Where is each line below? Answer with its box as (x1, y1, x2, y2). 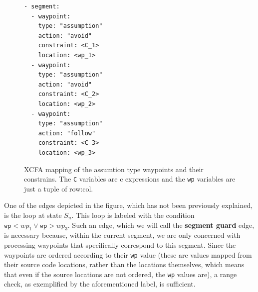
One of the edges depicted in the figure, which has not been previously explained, (4, 200, 253, 210)
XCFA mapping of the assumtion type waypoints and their (24, 164, 204, 174)
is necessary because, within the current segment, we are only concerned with (4, 230, 241, 240)
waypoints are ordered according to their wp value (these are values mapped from (4, 249, 252, 260)
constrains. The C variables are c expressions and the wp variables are (24, 174, 236, 184)
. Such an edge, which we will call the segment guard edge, (67, 219, 255, 230)
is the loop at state (4, 209, 62, 220)
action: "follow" (38, 129, 96, 137)
